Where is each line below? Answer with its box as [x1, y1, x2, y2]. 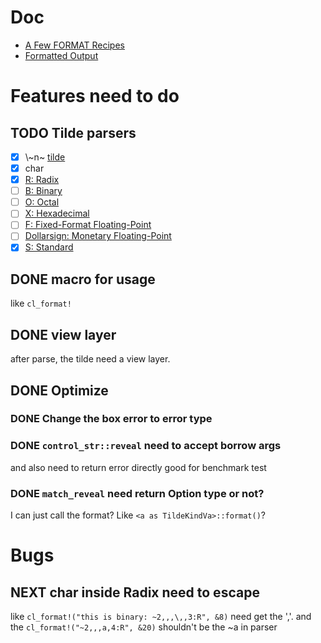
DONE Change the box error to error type [10, 412, 213, 426]
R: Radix [24, 174, 60, 186]
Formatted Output [24, 49, 99, 61]
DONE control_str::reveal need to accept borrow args [10, 439, 282, 453]
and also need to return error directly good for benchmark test [10, 461, 267, 473]
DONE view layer [10, 326, 117, 343]
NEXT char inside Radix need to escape [10, 584, 260, 601]
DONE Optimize [10, 382, 109, 399]
